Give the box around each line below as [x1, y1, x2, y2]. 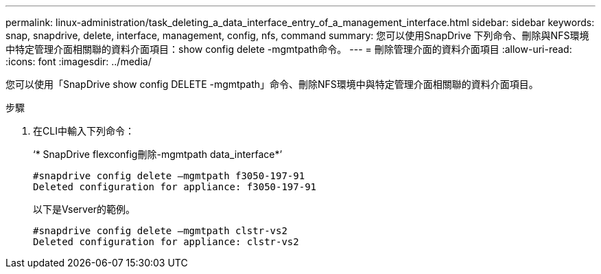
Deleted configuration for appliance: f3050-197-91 [33, 181, 317, 192]
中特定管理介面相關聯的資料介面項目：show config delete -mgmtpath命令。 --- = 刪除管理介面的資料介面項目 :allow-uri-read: [5, 43, 572, 55]
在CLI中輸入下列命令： [33, 125, 134, 137]
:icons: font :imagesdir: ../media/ [5, 56, 152, 67]
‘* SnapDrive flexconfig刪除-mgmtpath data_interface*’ [33, 148, 283, 160]
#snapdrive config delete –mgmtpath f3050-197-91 [33, 170, 305, 181]
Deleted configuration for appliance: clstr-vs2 [33, 236, 299, 247]
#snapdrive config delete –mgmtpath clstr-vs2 [33, 225, 287, 236]
